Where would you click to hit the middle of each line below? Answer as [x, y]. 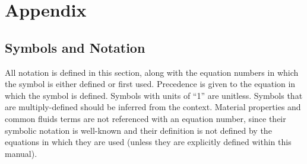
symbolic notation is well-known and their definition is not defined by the [138, 130]
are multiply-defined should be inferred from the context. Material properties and [153, 107]
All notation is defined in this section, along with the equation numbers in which [152, 72]
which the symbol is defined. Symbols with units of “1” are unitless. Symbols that [154, 95]
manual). [21, 153]
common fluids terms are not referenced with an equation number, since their [145, 118]
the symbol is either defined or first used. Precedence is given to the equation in [150, 84]
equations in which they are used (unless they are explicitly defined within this [148, 142]
